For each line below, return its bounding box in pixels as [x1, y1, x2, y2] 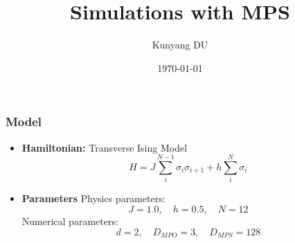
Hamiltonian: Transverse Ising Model [21, 140, 188, 154]
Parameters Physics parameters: [21, 191, 166, 206]
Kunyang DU [152, 37, 208, 52]
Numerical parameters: [21, 213, 118, 228]
